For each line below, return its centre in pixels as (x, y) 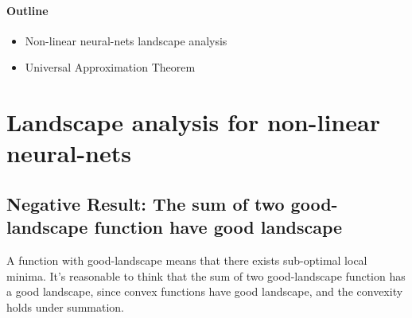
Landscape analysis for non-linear (193, 122)
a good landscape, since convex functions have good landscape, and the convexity (205, 291)
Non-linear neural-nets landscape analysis (126, 40)
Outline (27, 10)
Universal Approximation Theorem (110, 67)
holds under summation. (65, 306)
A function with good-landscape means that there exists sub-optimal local (187, 260)
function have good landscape (218, 227)
